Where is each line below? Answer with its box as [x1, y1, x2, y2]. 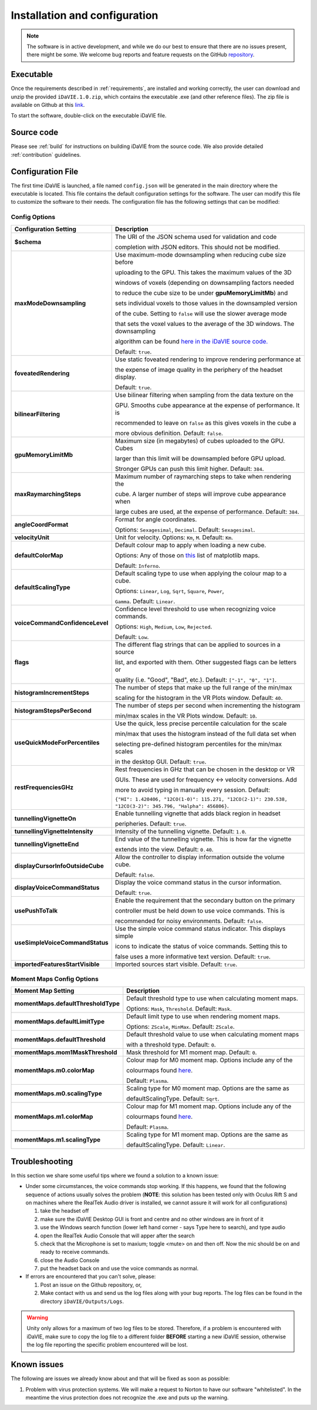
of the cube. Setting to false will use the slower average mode [114, 309, 287, 317]
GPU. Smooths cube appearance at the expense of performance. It [114, 401, 300, 409]
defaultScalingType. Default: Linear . [126, 1141, 225, 1149]
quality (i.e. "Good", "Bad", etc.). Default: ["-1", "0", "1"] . [114, 675, 277, 684]
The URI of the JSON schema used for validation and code [114, 233, 277, 241]
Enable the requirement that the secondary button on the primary [114, 896, 295, 904]
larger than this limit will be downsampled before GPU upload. [114, 454, 286, 462]
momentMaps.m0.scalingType [14, 1089, 102, 1098]
